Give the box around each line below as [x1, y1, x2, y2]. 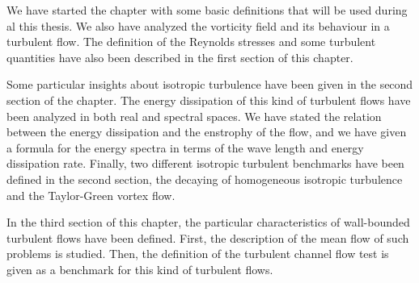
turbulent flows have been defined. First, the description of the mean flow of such [6, 229, 409, 246]
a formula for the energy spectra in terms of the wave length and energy [6, 139, 364, 156]
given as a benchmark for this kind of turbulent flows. [6, 260, 273, 277]
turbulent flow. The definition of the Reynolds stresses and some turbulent [6, 33, 376, 50]
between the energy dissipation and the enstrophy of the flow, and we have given [6, 123, 407, 140]
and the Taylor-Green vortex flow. [6, 186, 176, 203]
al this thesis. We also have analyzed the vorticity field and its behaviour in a [6, 17, 390, 34]
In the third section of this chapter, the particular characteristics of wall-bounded [6, 214, 410, 231]
